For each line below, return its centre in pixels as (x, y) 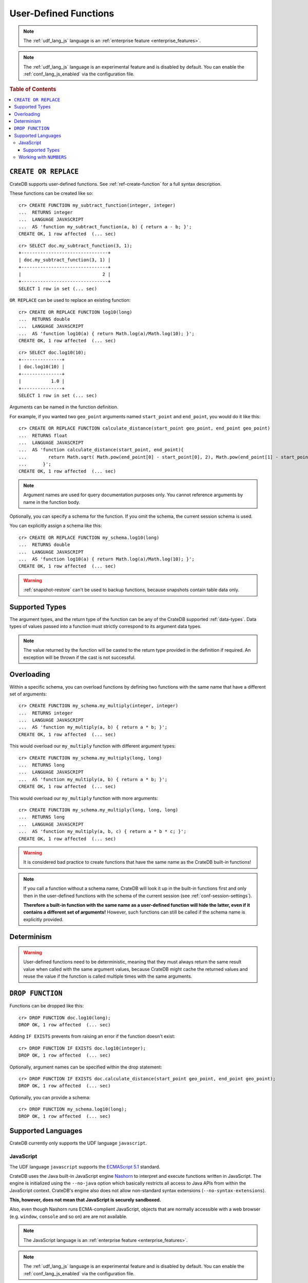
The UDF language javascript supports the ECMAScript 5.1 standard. (85, 1167)
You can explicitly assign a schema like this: (56, 526)
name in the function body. (52, 502)
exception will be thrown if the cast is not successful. (80, 657)
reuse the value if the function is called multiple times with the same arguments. (108, 976)
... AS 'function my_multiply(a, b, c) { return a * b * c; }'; (103, 832)
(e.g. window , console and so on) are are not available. (69, 1216)
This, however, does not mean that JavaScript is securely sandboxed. (85, 1200)
